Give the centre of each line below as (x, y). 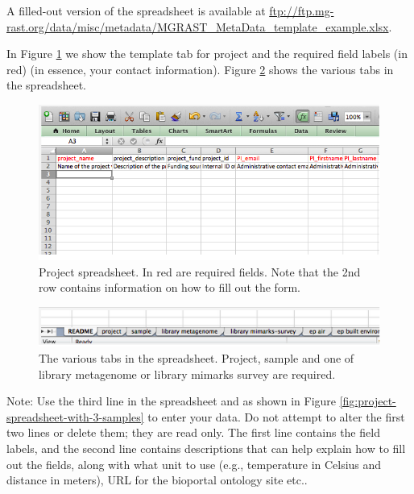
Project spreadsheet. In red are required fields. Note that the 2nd (200, 271)
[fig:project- (368, 401)
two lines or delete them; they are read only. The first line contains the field (193, 432)
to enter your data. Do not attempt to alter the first (276, 416)
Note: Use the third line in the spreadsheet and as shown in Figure (172, 401)
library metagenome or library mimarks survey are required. (187, 374)
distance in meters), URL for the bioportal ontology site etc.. (157, 480)
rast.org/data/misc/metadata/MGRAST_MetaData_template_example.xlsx (198, 26)
